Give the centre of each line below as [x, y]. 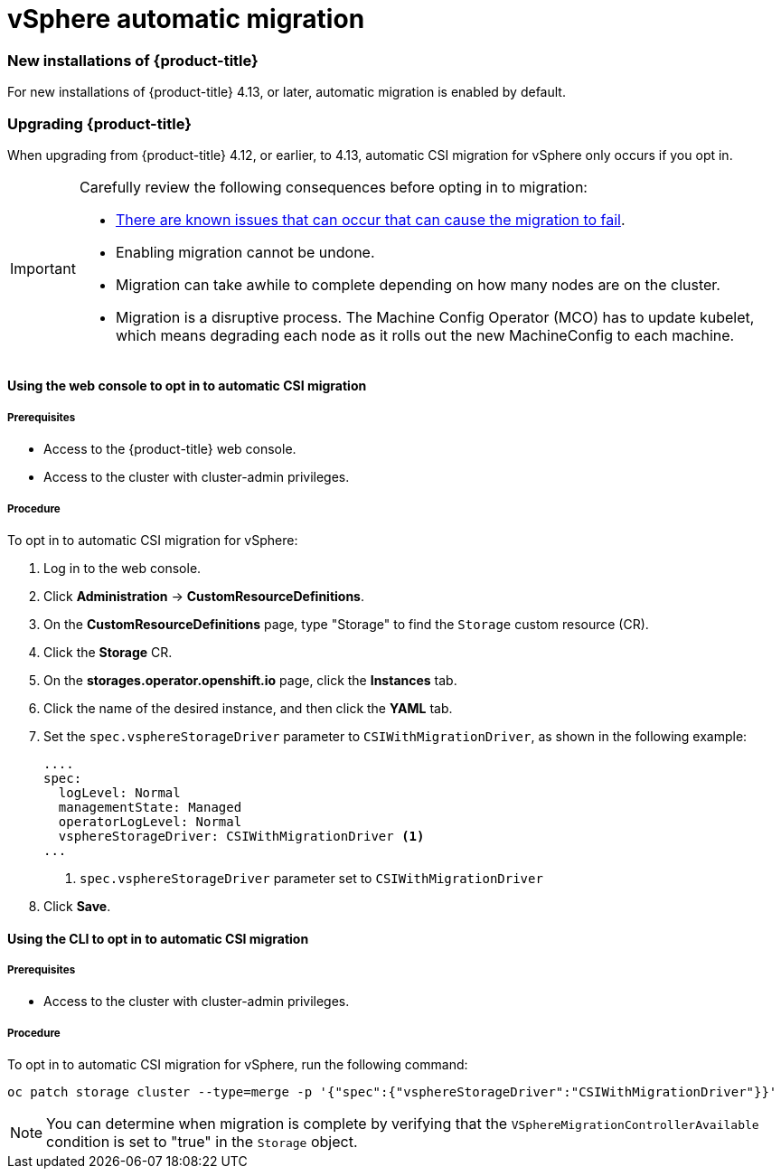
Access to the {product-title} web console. [170, 449]
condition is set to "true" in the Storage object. [202, 1142]
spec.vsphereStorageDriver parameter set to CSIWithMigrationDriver [311, 879]
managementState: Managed [150, 808]
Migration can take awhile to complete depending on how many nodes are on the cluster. [418, 284]
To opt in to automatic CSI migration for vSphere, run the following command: [238, 1065]
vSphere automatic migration [186, 19]
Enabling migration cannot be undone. [245, 252]
